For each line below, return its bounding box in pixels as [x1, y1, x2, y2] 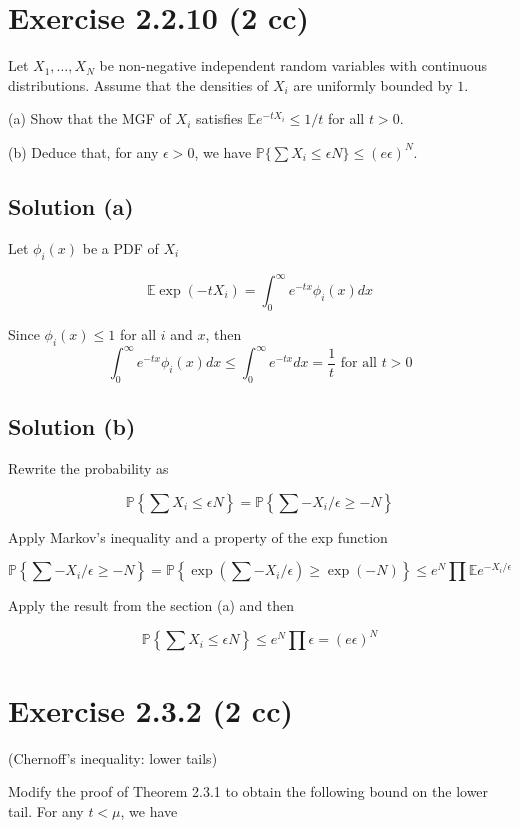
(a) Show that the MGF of [8, 108, 171, 129]
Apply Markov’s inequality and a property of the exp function [8, 526, 388, 547]
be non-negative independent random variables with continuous [99, 55, 488, 76]
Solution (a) [8, 190, 134, 221]
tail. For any [8, 800, 84, 821]
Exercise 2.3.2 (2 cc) [8, 689, 293, 730]
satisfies [195, 108, 243, 129]
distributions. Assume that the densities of [8, 74, 269, 95]
